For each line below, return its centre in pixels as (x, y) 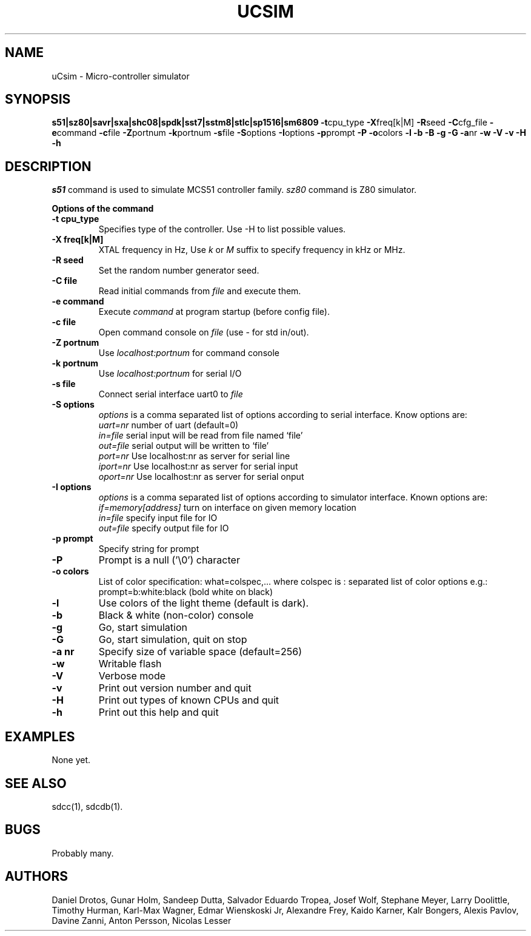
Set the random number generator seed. (179, 271)
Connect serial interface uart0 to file (171, 394)
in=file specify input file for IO (158, 518)
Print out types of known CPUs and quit (189, 700)
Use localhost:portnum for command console (189, 353)
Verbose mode (132, 676)
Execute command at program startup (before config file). (214, 312)
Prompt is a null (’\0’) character (169, 560)
